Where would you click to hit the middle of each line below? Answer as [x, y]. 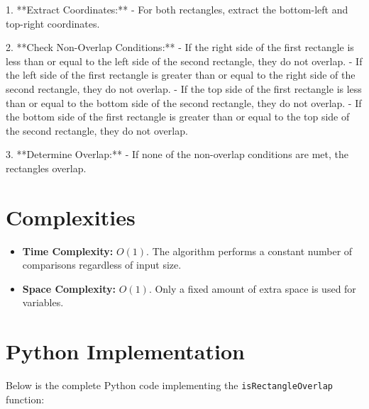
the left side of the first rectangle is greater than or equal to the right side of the [181, 75]
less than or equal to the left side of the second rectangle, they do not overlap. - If [184, 61]
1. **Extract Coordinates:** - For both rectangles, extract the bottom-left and [177, 9]
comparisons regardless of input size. [102, 265]
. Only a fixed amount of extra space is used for [252, 288]
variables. [43, 302]
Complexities [71, 217]
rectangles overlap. [46, 168]
